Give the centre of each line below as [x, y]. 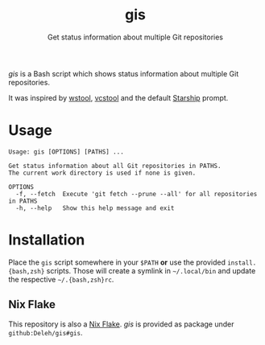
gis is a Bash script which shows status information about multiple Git [124, 73]
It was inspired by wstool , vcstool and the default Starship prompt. [118, 97]
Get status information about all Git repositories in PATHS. [115, 166]
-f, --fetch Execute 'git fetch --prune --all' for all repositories [137, 194]
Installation [47, 240]
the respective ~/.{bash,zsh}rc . [61, 279]
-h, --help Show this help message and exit [95, 208]
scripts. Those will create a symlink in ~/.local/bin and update [151, 270]
